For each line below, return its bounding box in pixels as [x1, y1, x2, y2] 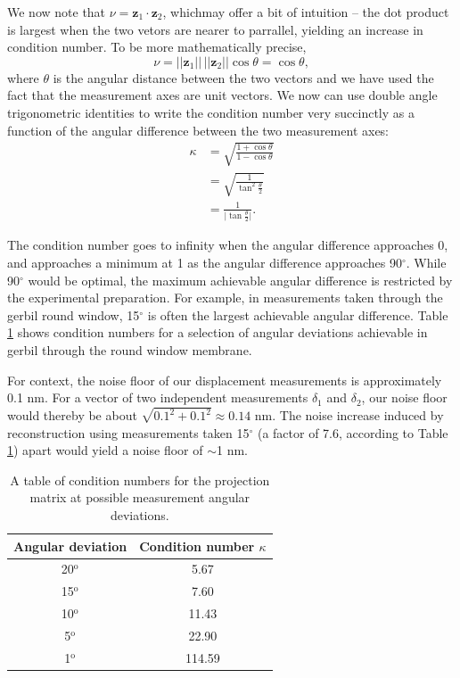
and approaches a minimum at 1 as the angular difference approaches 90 [7, 253, 402, 271]
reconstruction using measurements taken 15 [7, 423, 250, 442]
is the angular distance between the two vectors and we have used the [53, 68, 434, 87]
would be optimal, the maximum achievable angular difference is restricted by [28, 270, 453, 289]
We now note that [7, 3, 106, 21]
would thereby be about [7, 406, 137, 425]
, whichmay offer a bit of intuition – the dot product [162, 3, 449, 21]
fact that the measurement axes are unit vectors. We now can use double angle [7, 86, 438, 104]
